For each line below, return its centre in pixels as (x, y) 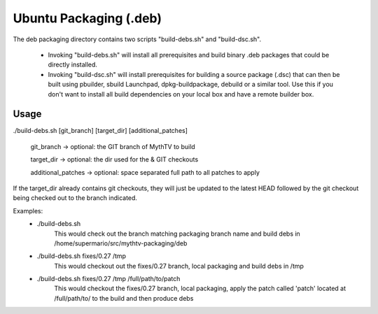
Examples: (28, 210)
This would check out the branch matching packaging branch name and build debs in (177, 234)
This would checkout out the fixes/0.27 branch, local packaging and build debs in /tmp (179, 266)
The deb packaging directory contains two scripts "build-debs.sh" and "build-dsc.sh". (137, 39)
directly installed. (73, 65)
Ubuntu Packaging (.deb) (87, 18)
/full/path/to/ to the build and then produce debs (124, 298)
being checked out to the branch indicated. (75, 198)
